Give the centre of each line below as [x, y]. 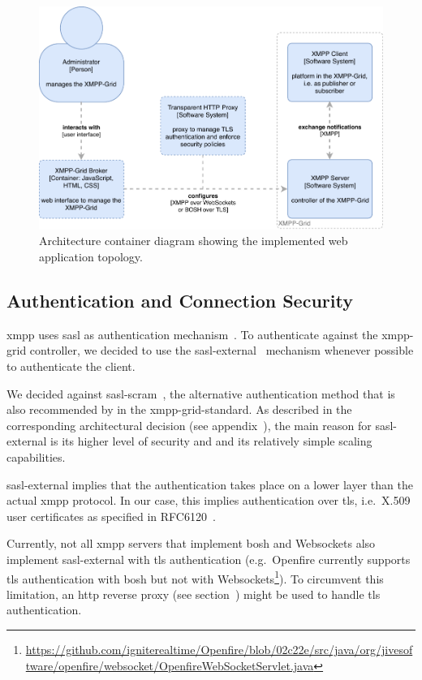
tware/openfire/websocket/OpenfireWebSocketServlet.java [170, 665]
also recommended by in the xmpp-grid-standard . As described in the [179, 409]
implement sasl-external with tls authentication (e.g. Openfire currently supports [209, 559]
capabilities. [36, 456]
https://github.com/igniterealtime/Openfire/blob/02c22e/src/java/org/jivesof [219, 649]
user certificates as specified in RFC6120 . [111, 516]
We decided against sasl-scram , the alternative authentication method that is [201, 393]
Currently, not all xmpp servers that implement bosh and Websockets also [191, 543]
